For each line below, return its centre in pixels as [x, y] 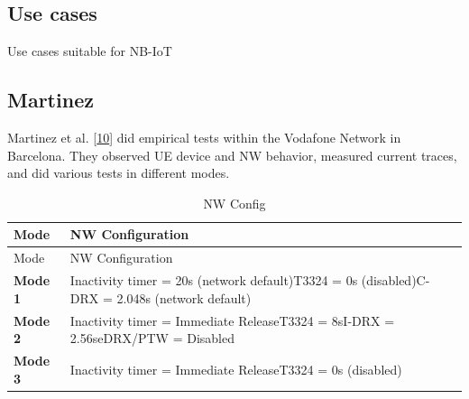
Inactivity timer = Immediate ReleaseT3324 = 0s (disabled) [236, 369]
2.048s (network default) [184, 297]
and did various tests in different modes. [119, 173]
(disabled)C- [395, 280]
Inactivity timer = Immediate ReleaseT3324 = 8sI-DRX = [232, 320]
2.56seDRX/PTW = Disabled [152, 338]
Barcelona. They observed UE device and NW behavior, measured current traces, [232, 155]
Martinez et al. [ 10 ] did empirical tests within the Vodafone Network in [204, 137]
